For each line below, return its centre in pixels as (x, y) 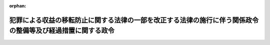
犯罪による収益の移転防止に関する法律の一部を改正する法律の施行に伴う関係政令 (134, 20)
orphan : (18, 6)
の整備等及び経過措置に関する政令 (62, 31)
